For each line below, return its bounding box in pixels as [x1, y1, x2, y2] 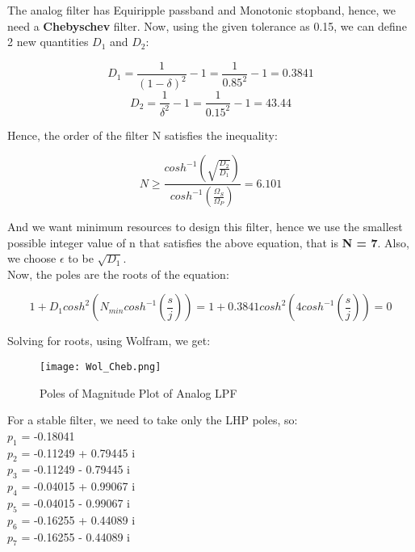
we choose [7, 250, 57, 267]
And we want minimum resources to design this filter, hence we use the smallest [7, 218, 403, 235]
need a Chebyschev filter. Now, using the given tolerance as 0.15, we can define [7, 17, 407, 34]
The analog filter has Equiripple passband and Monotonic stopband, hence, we [7, 2, 396, 18]
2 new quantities [7, 33, 89, 50]
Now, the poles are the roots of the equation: [7, 265, 229, 282]
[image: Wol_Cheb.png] [40, 361, 161, 373]
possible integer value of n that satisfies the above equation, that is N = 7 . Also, [7, 234, 409, 251]
